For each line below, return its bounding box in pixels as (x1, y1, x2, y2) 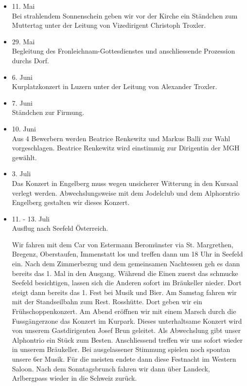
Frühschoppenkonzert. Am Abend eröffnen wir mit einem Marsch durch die (12, 306, 236, 316)
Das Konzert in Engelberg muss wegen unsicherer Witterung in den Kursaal (12, 178, 238, 188)
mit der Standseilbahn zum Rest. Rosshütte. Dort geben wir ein (12, 296, 202, 307)
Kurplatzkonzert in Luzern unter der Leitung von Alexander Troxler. (12, 81, 217, 92)
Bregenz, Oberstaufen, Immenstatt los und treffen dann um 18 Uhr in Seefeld (12, 249, 243, 259)
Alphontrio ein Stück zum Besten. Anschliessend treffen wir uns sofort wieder (12, 334, 243, 345)
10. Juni (12, 123, 36, 133)
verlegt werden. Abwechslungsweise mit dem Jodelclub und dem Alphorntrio (12, 187, 240, 198)
